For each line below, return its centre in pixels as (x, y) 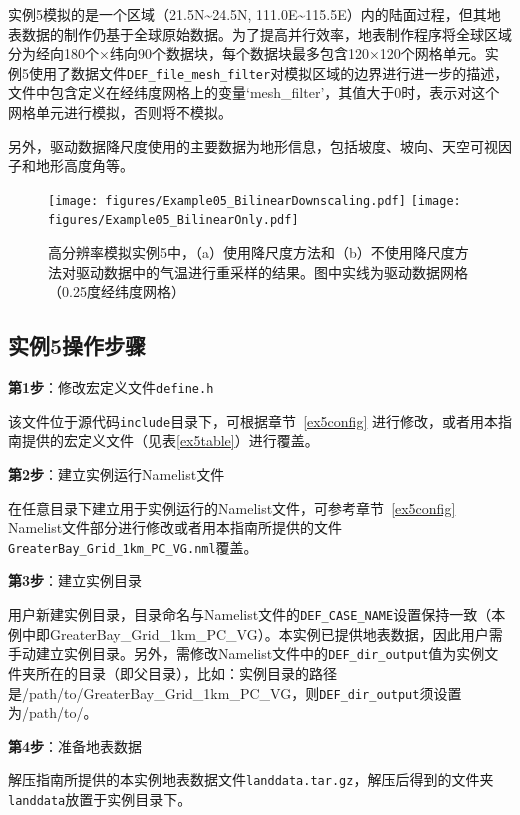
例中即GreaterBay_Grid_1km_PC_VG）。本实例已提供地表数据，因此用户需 (255, 633)
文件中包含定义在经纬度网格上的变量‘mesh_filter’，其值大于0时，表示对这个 (254, 92)
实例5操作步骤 (77, 345)
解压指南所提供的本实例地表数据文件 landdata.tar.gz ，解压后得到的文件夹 (251, 779)
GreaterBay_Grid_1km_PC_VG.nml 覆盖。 (133, 546)
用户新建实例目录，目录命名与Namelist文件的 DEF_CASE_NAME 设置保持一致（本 (257, 614)
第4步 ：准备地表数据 (75, 745)
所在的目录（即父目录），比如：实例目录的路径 (186, 672)
